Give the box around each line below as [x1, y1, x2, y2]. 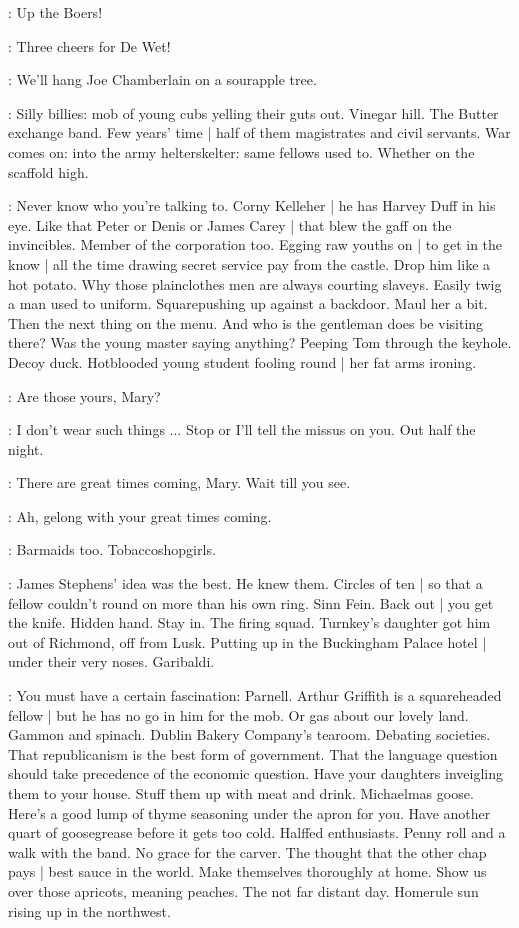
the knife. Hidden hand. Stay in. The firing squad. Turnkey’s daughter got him [8, 612, 491, 633]
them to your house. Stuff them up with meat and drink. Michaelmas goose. [8, 783, 474, 803]
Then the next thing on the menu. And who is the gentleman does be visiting [8, 312, 484, 333]
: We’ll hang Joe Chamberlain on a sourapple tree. [8, 69, 317, 90]
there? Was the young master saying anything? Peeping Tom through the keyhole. [8, 332, 512, 353]
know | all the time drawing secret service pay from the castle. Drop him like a [8, 253, 491, 274]
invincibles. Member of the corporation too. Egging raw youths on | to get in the [8, 234, 503, 255]
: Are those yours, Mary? [8, 385, 161, 406]
